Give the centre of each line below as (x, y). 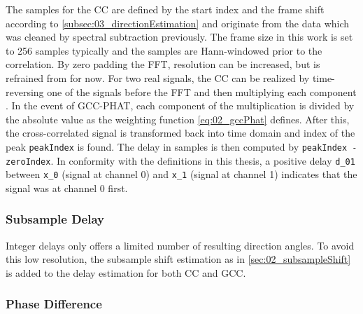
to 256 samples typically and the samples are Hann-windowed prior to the (164, 50)
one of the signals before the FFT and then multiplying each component (202, 91)
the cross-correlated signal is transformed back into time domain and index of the (180, 133)
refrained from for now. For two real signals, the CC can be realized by (158, 77)
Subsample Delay (55, 219)
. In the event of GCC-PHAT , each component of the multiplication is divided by (180, 105)
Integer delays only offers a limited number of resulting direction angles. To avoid (180, 245)
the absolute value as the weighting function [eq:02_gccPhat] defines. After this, (178, 119)
